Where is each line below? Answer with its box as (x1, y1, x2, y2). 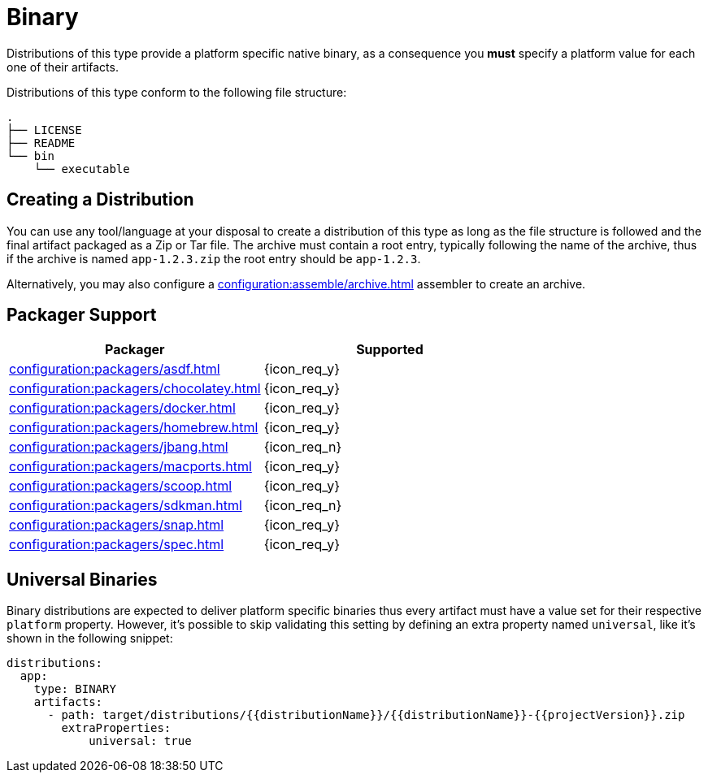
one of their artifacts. (7, 59, 119, 74)
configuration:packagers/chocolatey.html (9, 380, 261, 397)
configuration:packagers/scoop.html (9, 478, 232, 495)
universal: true (89, 734, 192, 748)
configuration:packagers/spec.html (9, 536, 224, 553)
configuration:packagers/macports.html (9, 458, 252, 475)
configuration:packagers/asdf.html (9, 361, 220, 378)
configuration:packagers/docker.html (9, 400, 236, 417)
